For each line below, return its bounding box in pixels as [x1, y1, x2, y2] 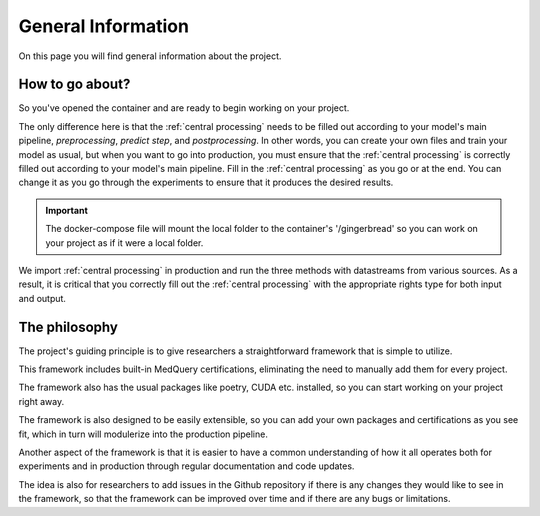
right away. [18, 395, 65, 407]
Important [45, 204, 89, 216]
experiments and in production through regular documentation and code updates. [18, 460, 355, 472]
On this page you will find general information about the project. [18, 50, 282, 62]
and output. [18, 292, 67, 304]
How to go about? [18, 76, 131, 93]
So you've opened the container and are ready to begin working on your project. [18, 102, 350, 114]
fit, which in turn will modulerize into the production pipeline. [18, 428, 269, 440]
